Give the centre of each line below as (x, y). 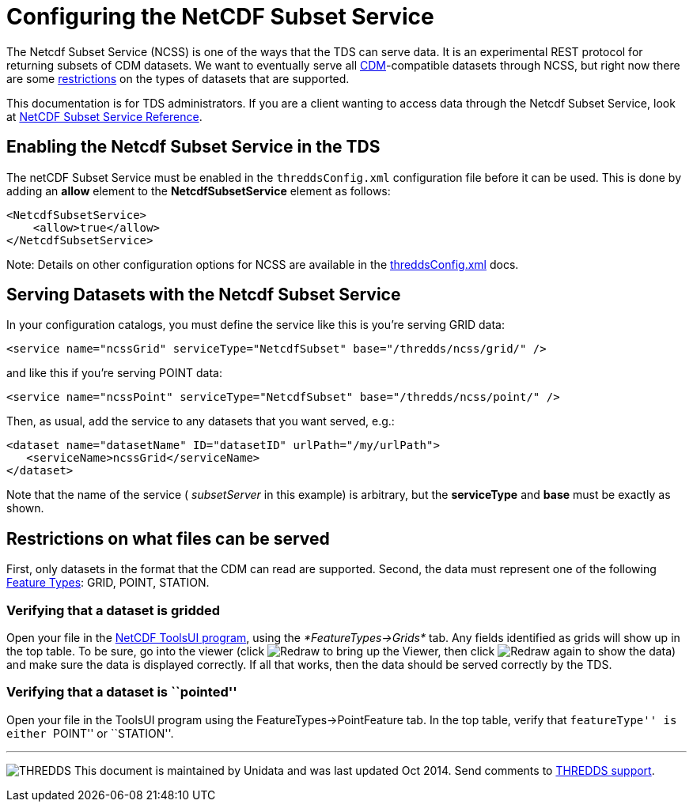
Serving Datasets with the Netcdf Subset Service (204, 295)
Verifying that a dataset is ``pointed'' (122, 692)
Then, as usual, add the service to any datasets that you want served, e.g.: (201, 421)
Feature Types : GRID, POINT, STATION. (108, 583)
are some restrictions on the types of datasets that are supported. (178, 78)
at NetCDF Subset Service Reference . (104, 116)
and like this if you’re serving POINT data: (114, 373)
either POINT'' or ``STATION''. (90, 733)
